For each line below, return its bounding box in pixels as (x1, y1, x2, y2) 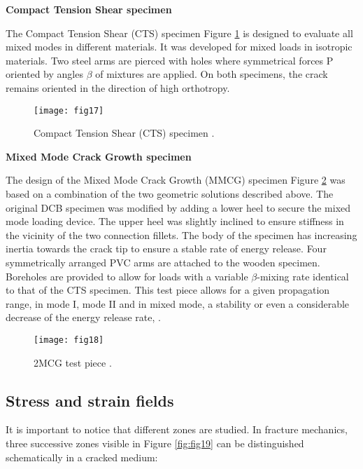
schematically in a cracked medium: (6, 449, 158, 464)
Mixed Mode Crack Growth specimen (6, 149, 192, 163)
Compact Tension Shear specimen (6, 2, 172, 16)
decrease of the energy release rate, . (6, 310, 161, 325)
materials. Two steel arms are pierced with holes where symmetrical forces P (6, 53, 334, 67)
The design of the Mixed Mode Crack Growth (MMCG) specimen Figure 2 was (6, 172, 346, 187)
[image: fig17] (34, 105, 104, 116)
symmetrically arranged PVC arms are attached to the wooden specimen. (6, 254, 320, 269)
